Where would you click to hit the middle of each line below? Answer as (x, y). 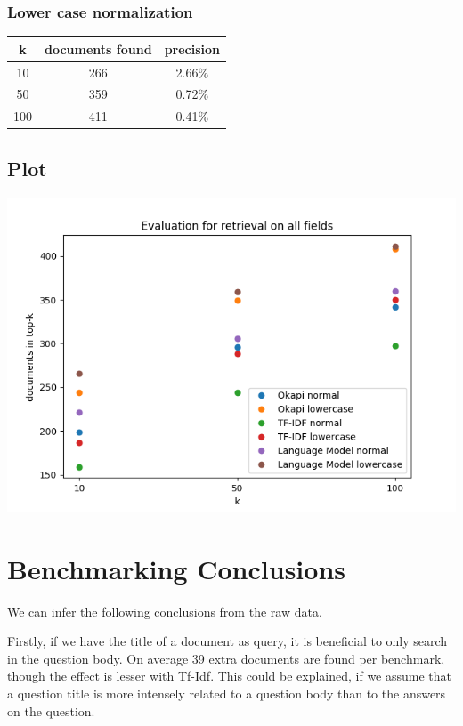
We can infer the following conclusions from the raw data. (165, 611)
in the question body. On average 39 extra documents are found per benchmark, (226, 658)
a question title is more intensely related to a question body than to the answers (227, 693)
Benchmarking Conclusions (176, 568)
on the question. (51, 710)
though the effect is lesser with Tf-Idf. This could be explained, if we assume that (230, 676)
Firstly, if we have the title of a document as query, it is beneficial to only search (227, 641)
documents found (98, 48)
